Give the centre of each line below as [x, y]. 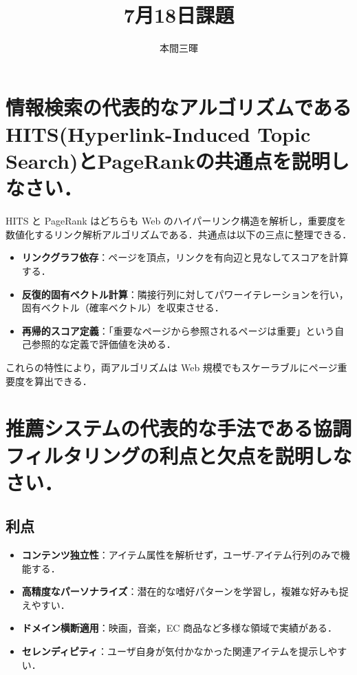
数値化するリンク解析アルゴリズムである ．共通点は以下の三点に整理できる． [179, 234]
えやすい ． [46, 604]
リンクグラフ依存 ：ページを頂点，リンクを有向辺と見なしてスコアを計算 [185, 257]
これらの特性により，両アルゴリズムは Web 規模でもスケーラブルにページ [172, 367]
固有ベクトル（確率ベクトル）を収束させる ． [123, 308]
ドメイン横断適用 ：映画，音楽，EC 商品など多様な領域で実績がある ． [180, 628]
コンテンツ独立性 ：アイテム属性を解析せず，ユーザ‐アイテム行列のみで [181, 555]
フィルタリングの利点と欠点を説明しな [179, 455]
